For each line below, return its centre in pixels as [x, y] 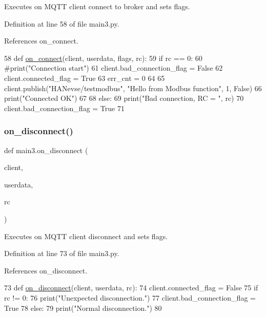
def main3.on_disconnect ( [46, 150]
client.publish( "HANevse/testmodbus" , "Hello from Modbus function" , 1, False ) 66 [133, 88]
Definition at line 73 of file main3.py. [62, 253]
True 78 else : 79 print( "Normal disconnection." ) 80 [83, 308]
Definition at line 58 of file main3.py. [62, 23]
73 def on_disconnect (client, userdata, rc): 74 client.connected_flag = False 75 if [131, 288]
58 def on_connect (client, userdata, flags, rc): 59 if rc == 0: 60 [103, 58]
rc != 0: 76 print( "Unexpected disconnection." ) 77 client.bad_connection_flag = [130, 297]
